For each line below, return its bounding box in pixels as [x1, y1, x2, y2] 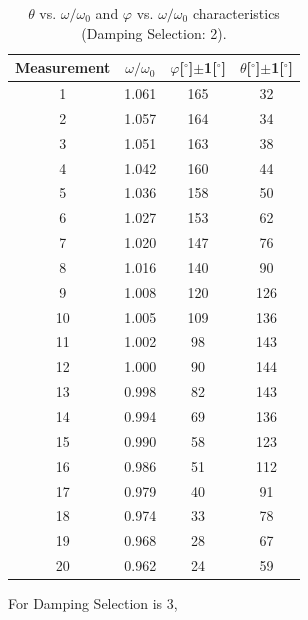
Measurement [15, 57, 111, 78]
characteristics [192, 3, 280, 23]
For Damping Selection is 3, [8, 593, 178, 614]
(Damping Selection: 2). [81, 22, 227, 43]
